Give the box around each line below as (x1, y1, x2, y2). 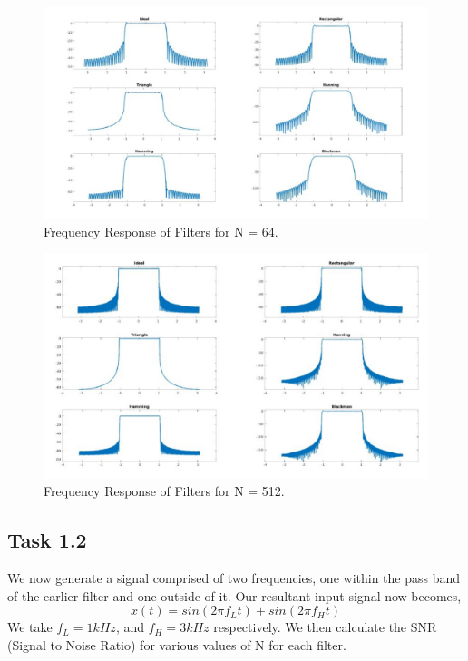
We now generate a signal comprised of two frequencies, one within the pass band (7, 569, 461, 588)
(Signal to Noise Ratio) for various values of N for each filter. (7, 635, 346, 654)
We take (7, 617, 53, 637)
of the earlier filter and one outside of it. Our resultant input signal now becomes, (7, 586, 462, 605)
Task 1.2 (7, 526, 87, 554)
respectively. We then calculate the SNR (213, 617, 437, 637)
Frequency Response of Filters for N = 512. (44, 481, 285, 501)
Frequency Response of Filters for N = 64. (44, 221, 278, 240)
